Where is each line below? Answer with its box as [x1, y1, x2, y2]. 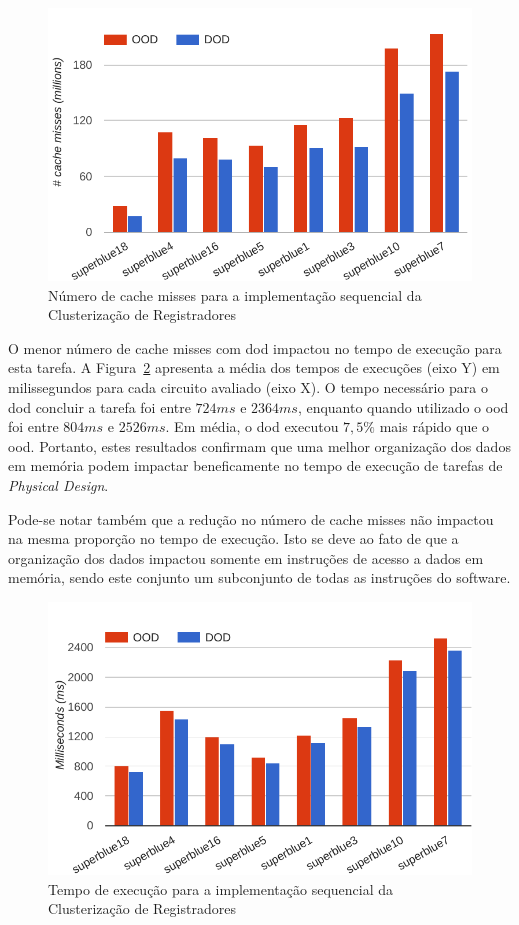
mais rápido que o [379, 416, 490, 437]
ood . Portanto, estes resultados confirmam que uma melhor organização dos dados [8, 435, 511, 456]
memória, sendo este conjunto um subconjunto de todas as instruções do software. [8, 567, 511, 588]
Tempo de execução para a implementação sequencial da [48, 878, 394, 899]
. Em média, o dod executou [165, 416, 339, 437]
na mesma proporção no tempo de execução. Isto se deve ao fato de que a [8, 528, 459, 549]
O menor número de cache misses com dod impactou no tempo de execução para [8, 337, 502, 358]
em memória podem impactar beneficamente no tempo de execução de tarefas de [8, 455, 503, 476]
